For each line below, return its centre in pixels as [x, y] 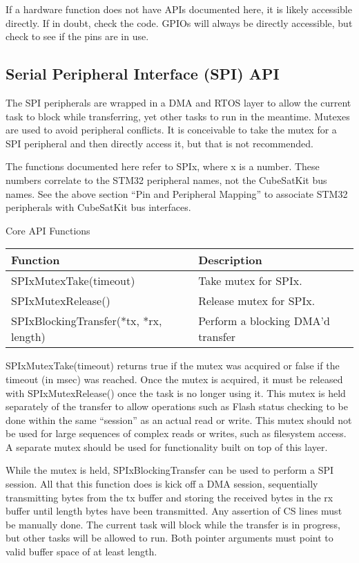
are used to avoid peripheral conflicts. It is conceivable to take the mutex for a [171, 130]
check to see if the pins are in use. [77, 36]
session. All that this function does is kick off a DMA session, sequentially [162, 484]
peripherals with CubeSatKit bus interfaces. [98, 207]
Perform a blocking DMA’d [264, 321]
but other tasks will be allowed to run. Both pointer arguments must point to [169, 538]
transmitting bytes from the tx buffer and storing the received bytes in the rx [169, 497]
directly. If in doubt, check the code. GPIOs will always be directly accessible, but [179, 22]
